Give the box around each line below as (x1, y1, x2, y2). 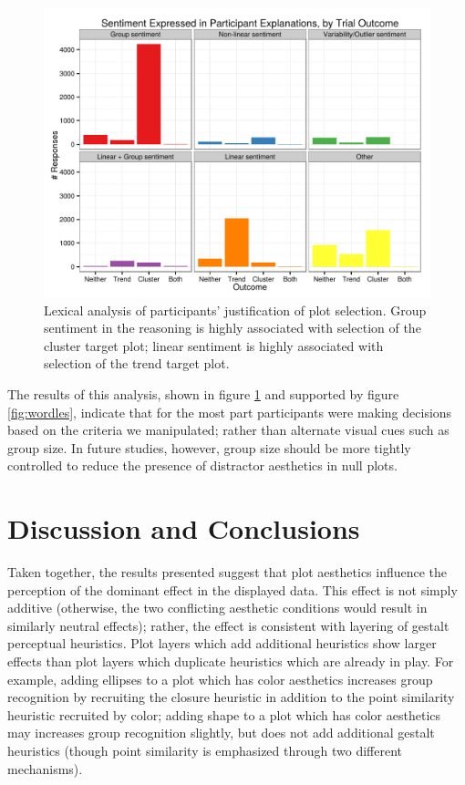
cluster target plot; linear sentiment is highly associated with (44, 336, 384, 355)
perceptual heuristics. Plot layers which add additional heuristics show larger (7, 634, 437, 653)
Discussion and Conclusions (7, 510, 360, 547)
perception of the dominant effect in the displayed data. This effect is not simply (7, 580, 458, 599)
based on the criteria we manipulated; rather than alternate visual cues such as (7, 420, 449, 439)
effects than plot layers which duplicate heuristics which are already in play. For (7, 652, 454, 671)
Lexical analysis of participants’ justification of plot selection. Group (44, 300, 427, 319)
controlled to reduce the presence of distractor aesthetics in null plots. (7, 456, 398, 475)
